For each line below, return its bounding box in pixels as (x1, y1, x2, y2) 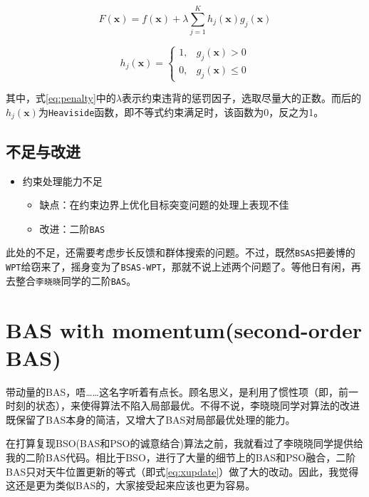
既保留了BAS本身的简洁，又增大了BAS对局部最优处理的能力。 (6, 412, 296, 427)
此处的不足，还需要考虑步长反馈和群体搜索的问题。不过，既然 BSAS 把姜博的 (6, 245, 355, 260)
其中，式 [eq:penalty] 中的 (6, 90, 116, 105)
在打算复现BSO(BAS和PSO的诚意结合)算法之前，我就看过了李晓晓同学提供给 (6, 436, 363, 451)
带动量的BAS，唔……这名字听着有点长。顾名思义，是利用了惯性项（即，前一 (6, 384, 358, 399)
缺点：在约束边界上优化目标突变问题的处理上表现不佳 (39, 197, 289, 212)
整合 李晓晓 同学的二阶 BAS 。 (15, 273, 137, 288)
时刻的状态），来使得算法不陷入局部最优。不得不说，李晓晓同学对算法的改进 (6, 398, 360, 413)
